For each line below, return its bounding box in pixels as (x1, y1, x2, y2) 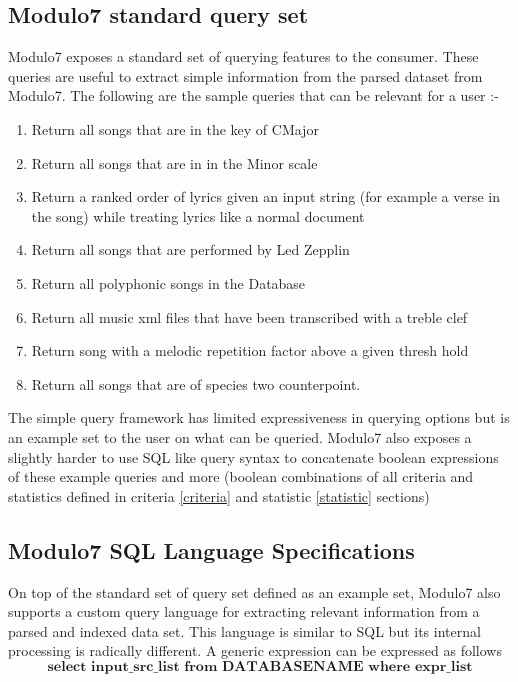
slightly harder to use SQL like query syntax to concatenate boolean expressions (8, 446, 499, 467)
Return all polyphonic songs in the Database (31, 272, 306, 293)
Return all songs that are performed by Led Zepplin (31, 239, 350, 260)
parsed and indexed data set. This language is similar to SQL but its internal (8, 620, 481, 641)
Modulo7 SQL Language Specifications (8, 534, 415, 565)
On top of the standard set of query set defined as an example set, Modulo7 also (8, 581, 501, 602)
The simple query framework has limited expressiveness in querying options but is (8, 407, 510, 428)
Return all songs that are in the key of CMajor (31, 118, 319, 139)
